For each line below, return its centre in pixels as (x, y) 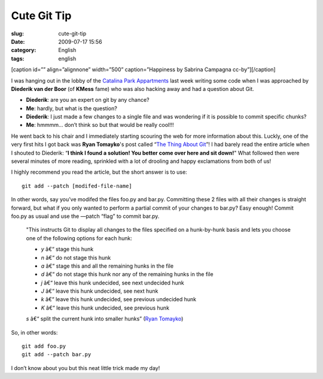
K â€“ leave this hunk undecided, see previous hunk (105, 308)
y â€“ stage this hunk (67, 249)
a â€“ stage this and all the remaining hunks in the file (107, 266)
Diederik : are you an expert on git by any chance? (88, 100)
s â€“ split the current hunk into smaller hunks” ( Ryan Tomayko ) (105, 319)
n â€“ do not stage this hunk (76, 257)
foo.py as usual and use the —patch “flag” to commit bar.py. (85, 216)
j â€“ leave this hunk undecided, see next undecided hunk (113, 283)
